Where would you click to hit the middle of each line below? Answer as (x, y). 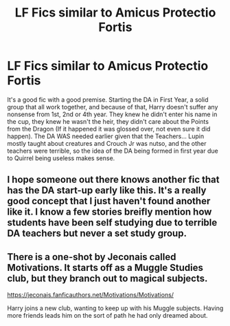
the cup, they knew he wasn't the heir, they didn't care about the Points (108, 121)
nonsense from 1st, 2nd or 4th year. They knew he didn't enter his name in (112, 114)
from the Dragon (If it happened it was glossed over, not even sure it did (109, 129)
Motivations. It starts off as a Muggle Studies (105, 267)
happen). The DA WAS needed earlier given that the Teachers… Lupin (106, 136)
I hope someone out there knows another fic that (113, 180)
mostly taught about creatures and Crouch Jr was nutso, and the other (107, 143)
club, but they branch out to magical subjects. (107, 278)
